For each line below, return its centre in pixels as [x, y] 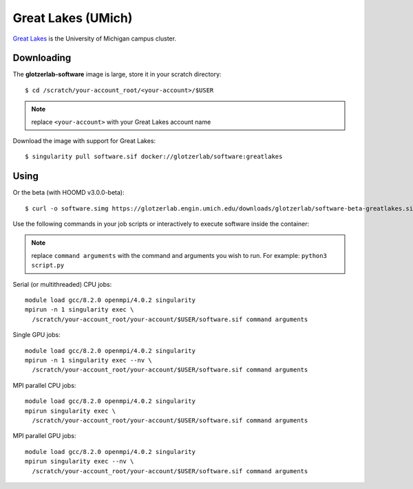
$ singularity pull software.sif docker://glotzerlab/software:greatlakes [154, 157]
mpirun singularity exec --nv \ [80, 461]
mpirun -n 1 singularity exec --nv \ [89, 360]
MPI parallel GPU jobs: [44, 436]
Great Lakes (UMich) [73, 18]
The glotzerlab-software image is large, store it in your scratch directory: [117, 74]
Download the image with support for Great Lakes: [84, 141]
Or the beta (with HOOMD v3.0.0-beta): [68, 193]
